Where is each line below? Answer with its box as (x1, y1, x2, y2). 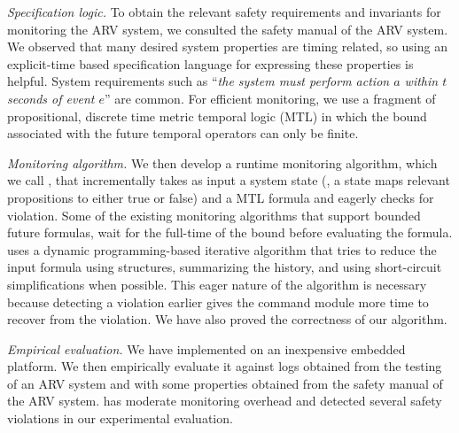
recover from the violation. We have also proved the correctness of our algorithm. (7, 310, 447, 329)
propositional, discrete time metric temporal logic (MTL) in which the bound (7, 106, 427, 125)
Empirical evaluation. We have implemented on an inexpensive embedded (7, 339, 406, 358)
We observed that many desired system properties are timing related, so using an (7, 37, 447, 56)
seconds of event (7, 89, 95, 107)
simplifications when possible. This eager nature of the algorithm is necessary (7, 274, 427, 293)
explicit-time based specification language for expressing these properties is (7, 54, 414, 73)
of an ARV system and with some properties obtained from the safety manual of (7, 374, 443, 392)
